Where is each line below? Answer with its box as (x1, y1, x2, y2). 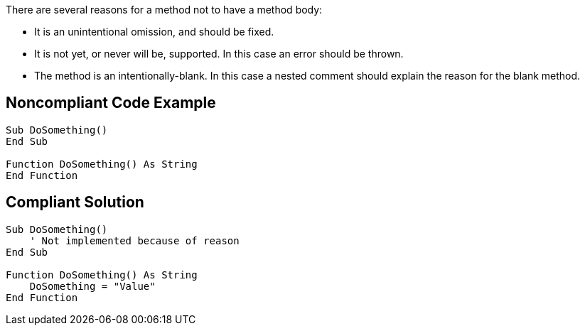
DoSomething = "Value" (29, 280, 156, 292)
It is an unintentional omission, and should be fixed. (34, 26, 274, 38)
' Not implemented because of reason (29, 234, 240, 246)
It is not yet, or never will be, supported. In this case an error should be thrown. (34, 48, 404, 60)
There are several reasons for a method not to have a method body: (6, 4, 323, 16)
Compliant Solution (6, 193, 144, 212)
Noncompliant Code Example (6, 94, 216, 112)
